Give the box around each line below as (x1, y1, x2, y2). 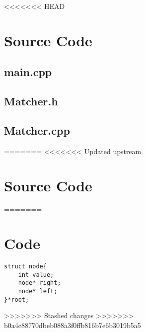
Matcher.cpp (4, 122, 70, 138)
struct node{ (4, 263, 47, 270)
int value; (18, 271, 54, 278)
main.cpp (4, 64, 52, 80)
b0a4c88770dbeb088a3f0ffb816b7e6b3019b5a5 (4, 320, 141, 331)
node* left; (18, 288, 58, 295)
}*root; (4, 296, 29, 303)
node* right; (18, 279, 61, 287)
